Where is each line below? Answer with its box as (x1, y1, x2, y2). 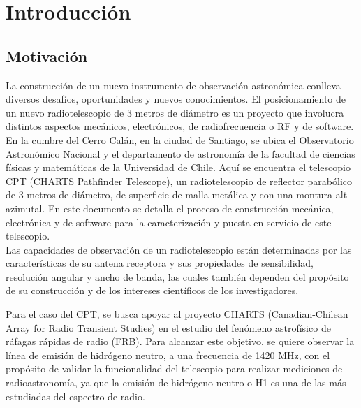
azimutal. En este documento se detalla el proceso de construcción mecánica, (6, 201, 334, 215)
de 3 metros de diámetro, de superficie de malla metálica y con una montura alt (6, 187, 348, 202)
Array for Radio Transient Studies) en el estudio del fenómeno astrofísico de (6, 320, 331, 335)
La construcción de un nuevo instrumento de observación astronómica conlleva (6, 78, 341, 92)
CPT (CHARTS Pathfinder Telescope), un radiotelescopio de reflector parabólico (6, 173, 353, 188)
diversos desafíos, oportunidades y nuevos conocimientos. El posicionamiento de (6, 92, 346, 106)
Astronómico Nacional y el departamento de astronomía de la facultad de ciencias (6, 146, 355, 161)
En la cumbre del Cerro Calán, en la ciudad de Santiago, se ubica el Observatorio (6, 132, 354, 147)
